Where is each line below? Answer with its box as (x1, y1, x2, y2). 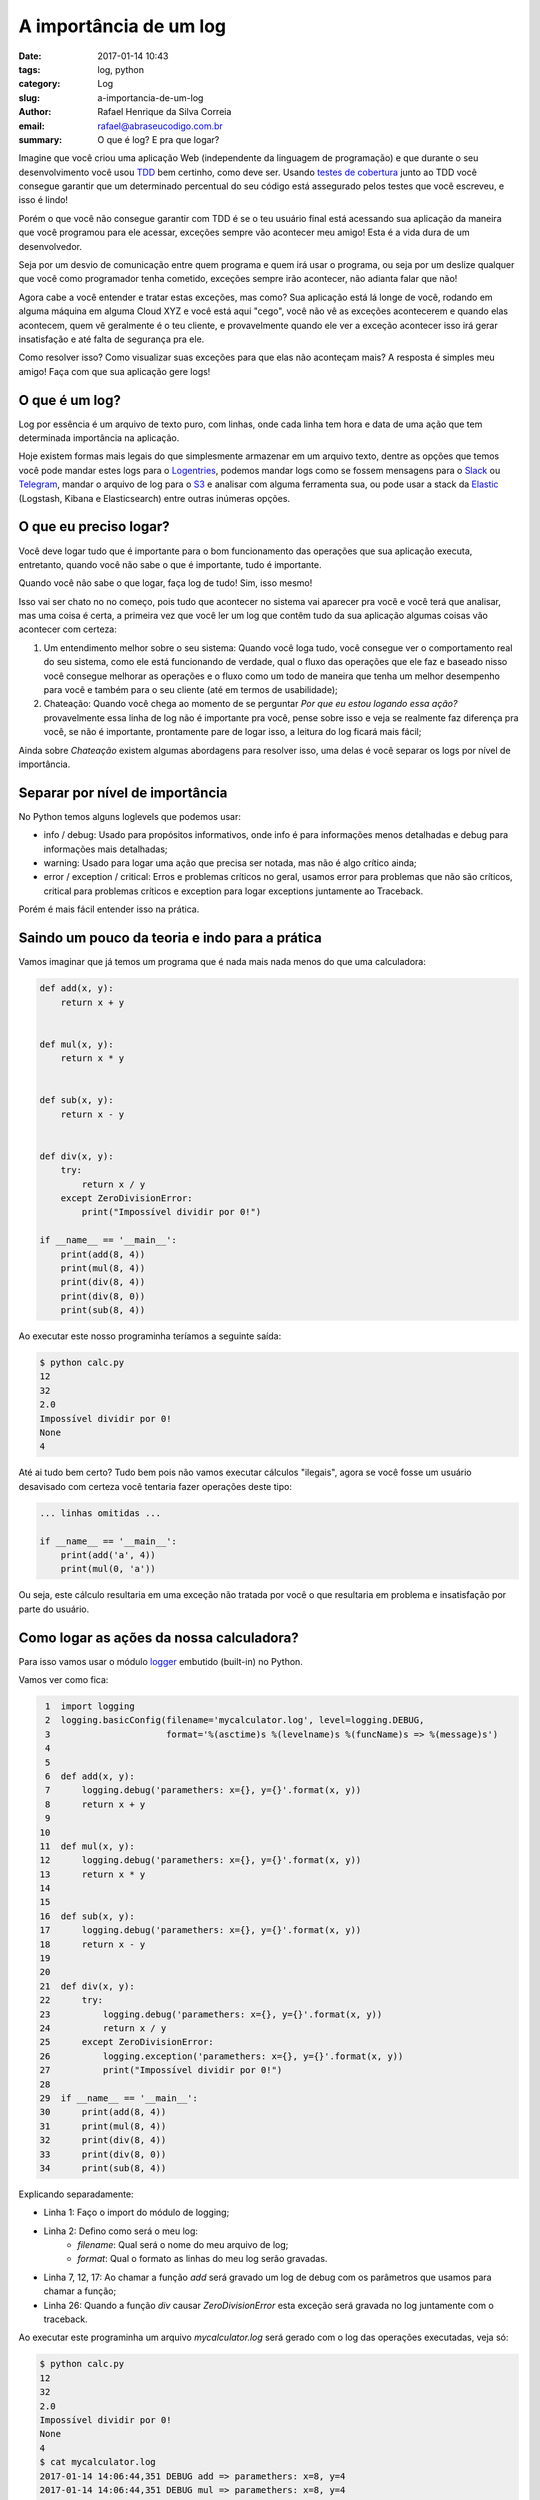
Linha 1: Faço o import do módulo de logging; (43, 2206, 230, 2219)
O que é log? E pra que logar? (97, 133, 220, 145)
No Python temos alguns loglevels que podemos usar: (18, 810, 242, 822)
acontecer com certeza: (18, 623, 117, 635)
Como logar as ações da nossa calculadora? (18, 1629, 299, 1646)
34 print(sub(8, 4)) (39, 2162, 167, 2174)
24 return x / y (39, 2022, 167, 2034)
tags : (18, 63, 41, 75)
